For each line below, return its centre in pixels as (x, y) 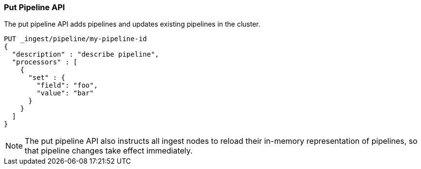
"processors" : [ (45, 62)
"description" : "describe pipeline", (86, 54)
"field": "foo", (67, 85)
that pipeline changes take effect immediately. (109, 151)
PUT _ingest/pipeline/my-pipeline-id (76, 39)
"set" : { (47, 78)
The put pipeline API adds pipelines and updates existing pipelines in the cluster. (132, 24)
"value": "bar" (65, 93)
